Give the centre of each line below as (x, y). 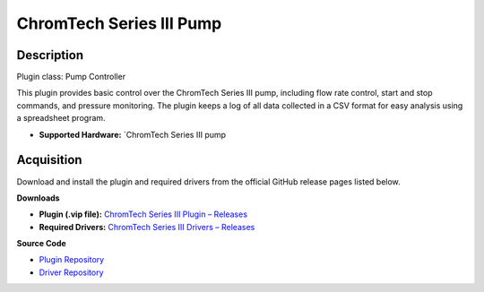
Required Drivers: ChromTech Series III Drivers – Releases (147, 227)
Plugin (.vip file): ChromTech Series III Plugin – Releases (143, 214)
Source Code (41, 244)
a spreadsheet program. (61, 118)
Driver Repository (71, 272)
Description (50, 55)
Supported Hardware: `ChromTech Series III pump (133, 134)
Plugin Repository (72, 260)
